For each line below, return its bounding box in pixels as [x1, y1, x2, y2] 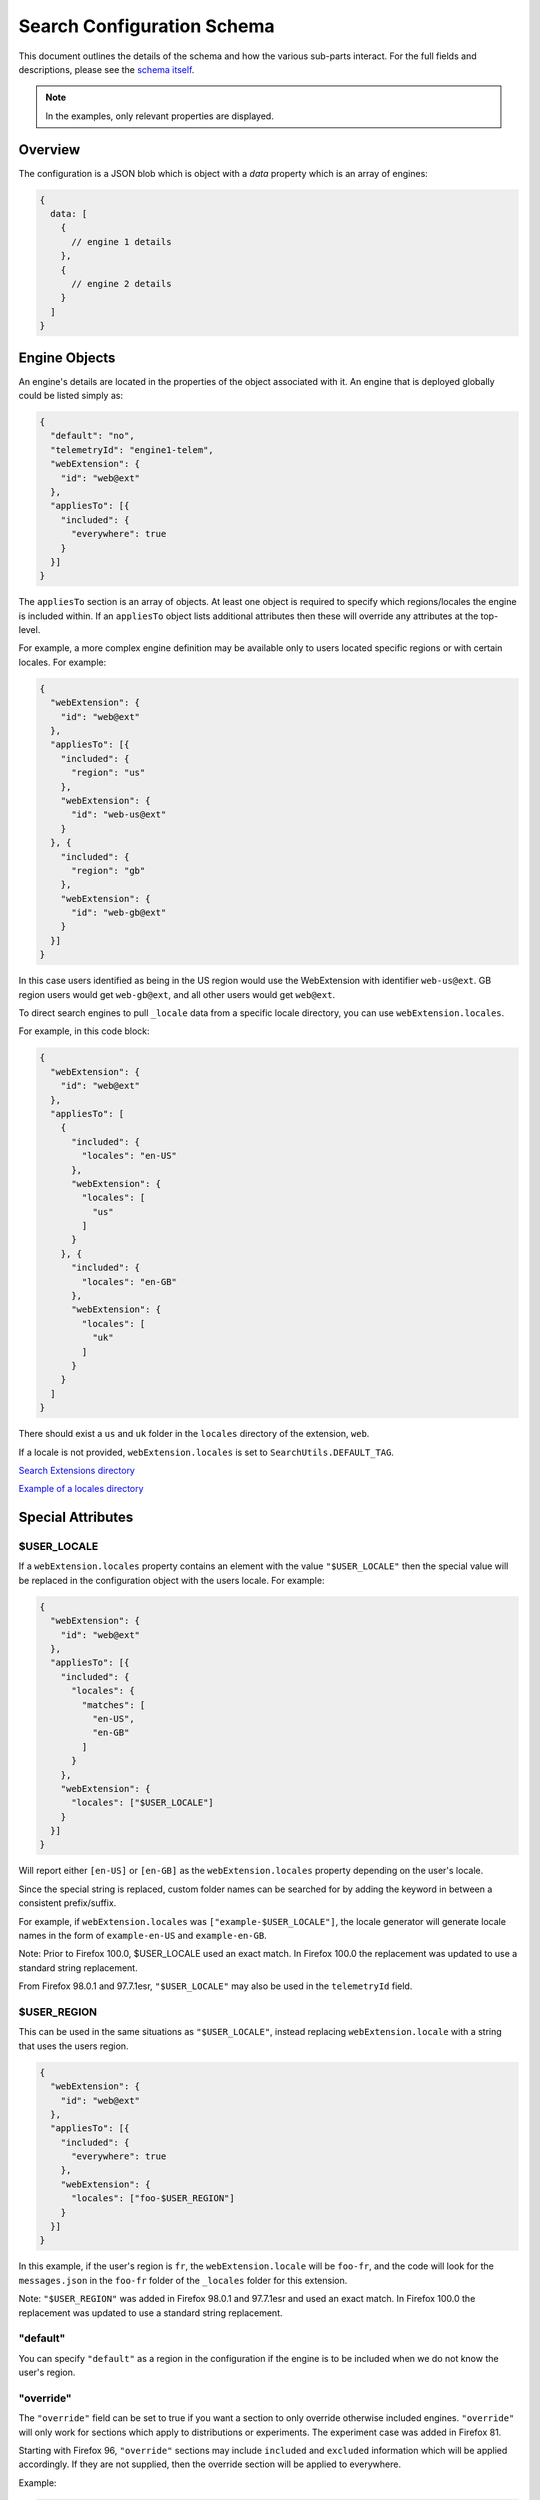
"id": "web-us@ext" [71, 809, 167, 820]
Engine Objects [18, 349, 116, 366]
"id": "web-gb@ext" [71, 907, 167, 919]
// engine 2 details [71, 278, 172, 289]
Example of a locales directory [18, 1483, 144, 1495]
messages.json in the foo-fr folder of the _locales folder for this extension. [18, 2274, 348, 2286]
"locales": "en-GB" [81, 1276, 177, 1287]
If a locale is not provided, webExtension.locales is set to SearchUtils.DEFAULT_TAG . [18, 1446, 395, 1458]
